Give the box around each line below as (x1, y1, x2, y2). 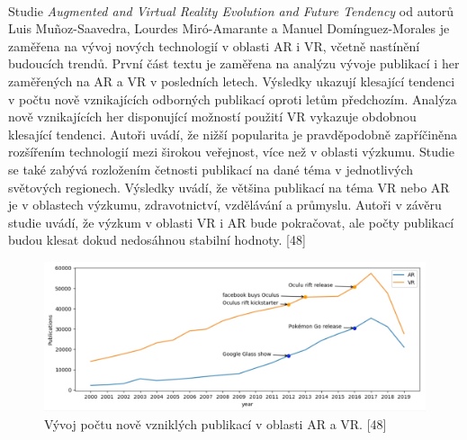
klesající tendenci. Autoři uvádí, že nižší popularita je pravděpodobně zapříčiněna (8, 124, 457, 143)
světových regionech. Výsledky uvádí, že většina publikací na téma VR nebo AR (8, 177, 450, 196)
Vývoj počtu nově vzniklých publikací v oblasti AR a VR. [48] (44, 414, 387, 433)
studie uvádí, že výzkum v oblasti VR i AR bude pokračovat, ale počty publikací (8, 212, 454, 231)
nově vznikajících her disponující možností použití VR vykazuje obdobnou (8, 107, 417, 126)
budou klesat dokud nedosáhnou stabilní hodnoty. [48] (8, 230, 306, 249)
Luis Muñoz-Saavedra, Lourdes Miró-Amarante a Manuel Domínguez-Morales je (8, 19, 450, 38)
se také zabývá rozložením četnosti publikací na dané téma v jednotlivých (8, 159, 414, 178)
